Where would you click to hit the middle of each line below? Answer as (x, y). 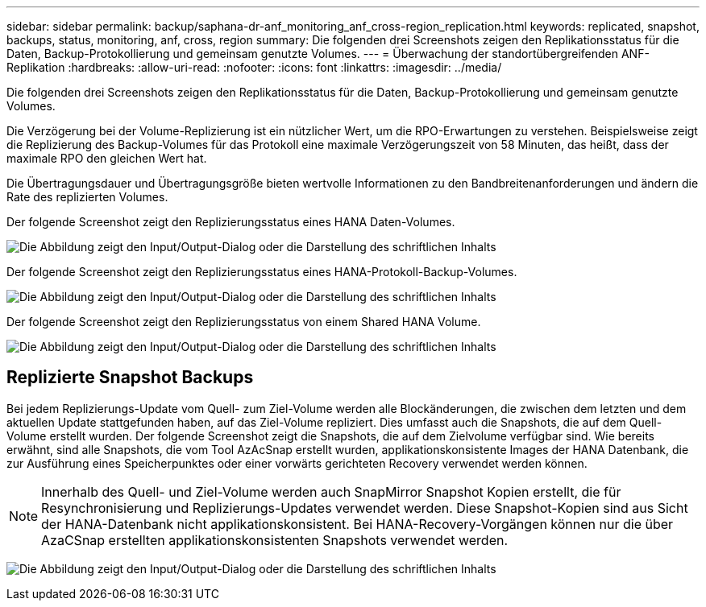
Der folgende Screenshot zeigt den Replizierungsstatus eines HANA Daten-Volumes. (231, 222)
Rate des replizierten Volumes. (87, 197)
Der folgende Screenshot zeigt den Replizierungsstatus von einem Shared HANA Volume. (244, 322)
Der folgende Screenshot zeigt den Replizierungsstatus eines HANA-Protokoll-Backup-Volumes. (262, 272)
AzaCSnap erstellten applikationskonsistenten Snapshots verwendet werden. (275, 540)
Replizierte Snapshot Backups (130, 378)
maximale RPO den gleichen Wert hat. (107, 158)
